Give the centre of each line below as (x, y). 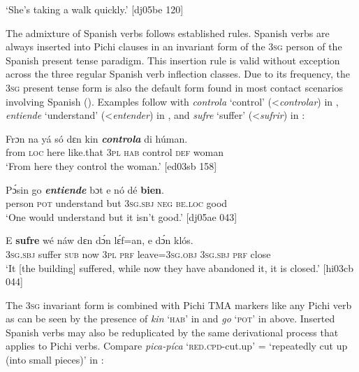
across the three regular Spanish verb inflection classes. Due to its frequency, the (178, 74)
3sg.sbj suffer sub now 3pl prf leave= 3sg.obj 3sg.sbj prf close (138, 253)
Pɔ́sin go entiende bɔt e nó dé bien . (85, 189)
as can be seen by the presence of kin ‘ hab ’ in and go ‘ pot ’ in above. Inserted (170, 319)
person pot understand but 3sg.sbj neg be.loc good (117, 203)
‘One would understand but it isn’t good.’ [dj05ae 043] (122, 216)
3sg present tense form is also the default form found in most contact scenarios (175, 87)
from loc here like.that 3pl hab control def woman (115, 152)
